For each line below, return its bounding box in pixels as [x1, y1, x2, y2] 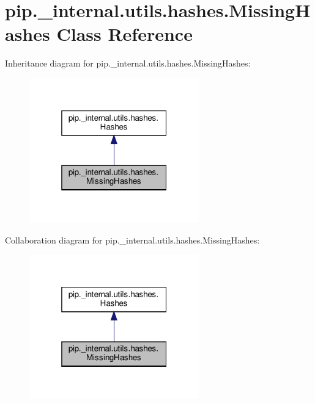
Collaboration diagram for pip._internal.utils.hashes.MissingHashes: [5, 233, 260, 246]
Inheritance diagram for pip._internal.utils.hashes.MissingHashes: [5, 57, 251, 70]
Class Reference [56, 21, 193, 46]
